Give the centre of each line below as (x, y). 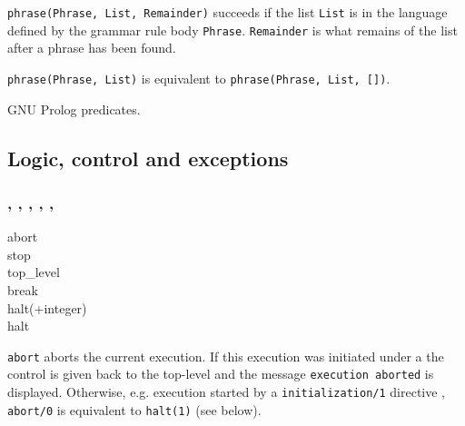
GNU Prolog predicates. (74, 109)
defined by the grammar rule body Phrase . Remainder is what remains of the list (232, 30)
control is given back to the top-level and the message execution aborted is (221, 374)
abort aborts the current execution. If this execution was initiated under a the (226, 356)
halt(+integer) (47, 307)
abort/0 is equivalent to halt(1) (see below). (134, 409)
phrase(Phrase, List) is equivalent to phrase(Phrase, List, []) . (199, 78)
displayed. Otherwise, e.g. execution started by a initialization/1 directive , (226, 392)
